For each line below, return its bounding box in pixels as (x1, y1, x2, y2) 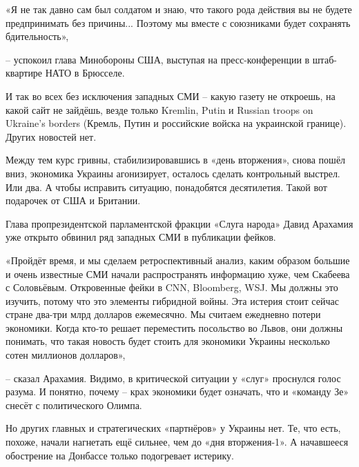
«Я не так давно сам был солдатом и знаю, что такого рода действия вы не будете (6, 2, 352, 16)
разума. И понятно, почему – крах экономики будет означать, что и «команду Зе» (6, 384, 349, 399)
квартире (6, 66, 43, 80)
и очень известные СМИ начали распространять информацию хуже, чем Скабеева (6, 266, 350, 281)
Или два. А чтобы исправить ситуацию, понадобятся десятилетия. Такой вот (6, 179, 327, 194)
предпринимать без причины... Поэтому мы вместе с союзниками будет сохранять (6, 15, 351, 30)
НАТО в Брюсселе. (45, 66, 125, 80)
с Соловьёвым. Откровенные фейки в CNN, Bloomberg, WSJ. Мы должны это (6, 280, 338, 295)
